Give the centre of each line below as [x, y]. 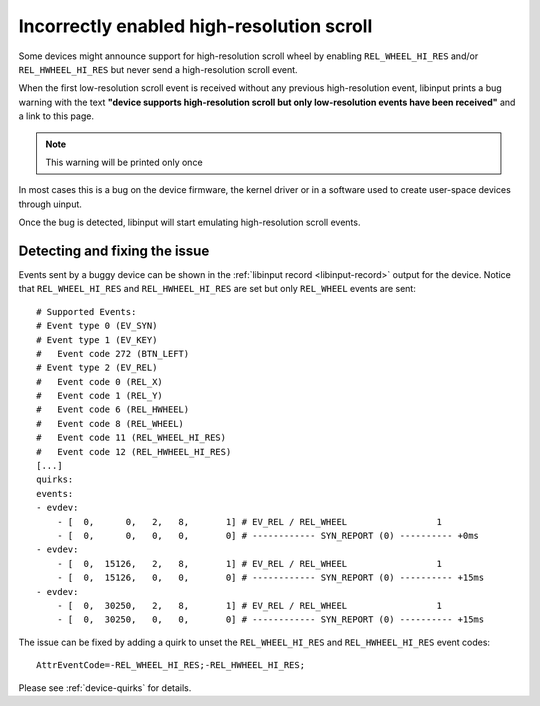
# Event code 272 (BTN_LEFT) [113, 353]
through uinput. [50, 204]
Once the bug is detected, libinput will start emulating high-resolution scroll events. [189, 222]
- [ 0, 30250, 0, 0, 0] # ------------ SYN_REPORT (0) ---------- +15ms [270, 619]
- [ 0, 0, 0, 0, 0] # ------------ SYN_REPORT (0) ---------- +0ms [268, 535]
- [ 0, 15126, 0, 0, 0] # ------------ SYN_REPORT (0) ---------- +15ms [270, 578]
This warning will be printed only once [124, 162]
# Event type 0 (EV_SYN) [97, 326]
